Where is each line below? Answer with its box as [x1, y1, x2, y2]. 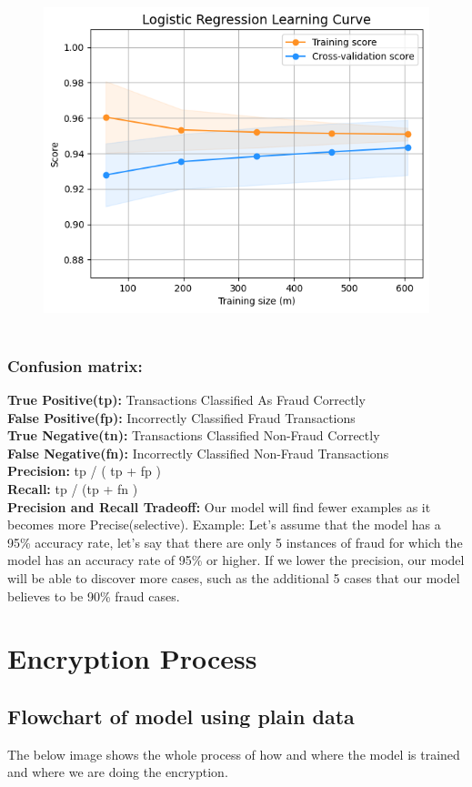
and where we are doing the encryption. [7, 762, 228, 782]
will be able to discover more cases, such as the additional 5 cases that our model [7, 569, 460, 587]
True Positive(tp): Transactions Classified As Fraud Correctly [7, 390, 366, 409]
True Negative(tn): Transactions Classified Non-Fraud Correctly [7, 426, 380, 445]
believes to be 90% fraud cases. [7, 586, 180, 605]
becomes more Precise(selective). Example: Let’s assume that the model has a [7, 515, 441, 534]
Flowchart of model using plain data [7, 701, 355, 730]
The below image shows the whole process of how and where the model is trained [7, 744, 460, 763]
